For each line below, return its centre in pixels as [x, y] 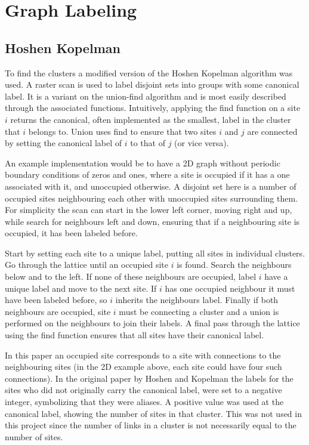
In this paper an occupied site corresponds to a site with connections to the [143, 355]
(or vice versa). [202, 143]
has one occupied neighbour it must [230, 288]
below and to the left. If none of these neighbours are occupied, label [131, 276]
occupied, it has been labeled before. [71, 233]
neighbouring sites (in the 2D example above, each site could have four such [143, 367]
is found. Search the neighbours [234, 265]
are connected [272, 131]
